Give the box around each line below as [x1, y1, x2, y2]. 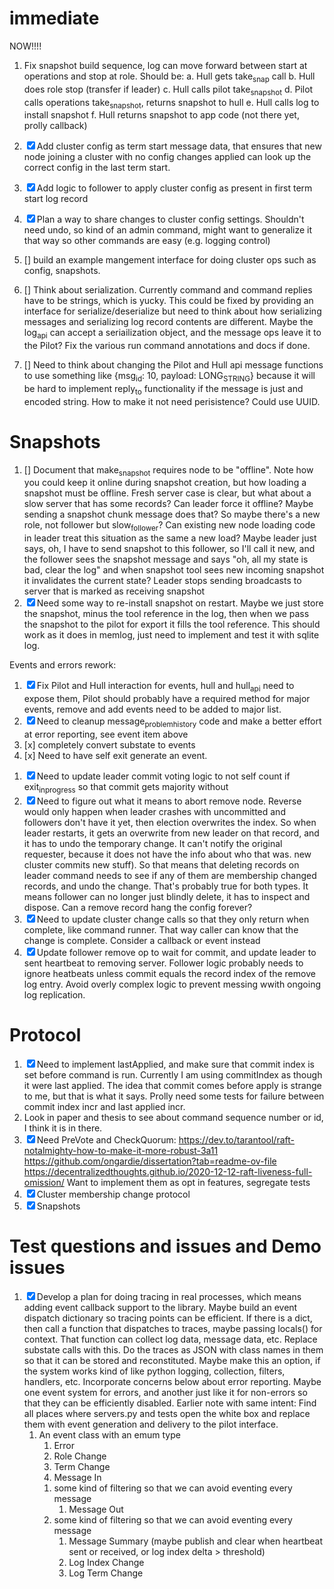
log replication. [23, 988, 86, 1001]
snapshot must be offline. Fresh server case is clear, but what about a [23, 487, 312, 499]
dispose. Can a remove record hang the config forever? [23, 901, 253, 913]
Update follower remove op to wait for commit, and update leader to [36, 946, 317, 958]
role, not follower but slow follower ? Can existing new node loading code [23, 519, 316, 534]
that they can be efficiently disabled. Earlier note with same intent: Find [23, 1397, 317, 1409]
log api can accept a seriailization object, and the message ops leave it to [23, 327, 322, 341]
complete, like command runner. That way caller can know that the [23, 923, 299, 936]
